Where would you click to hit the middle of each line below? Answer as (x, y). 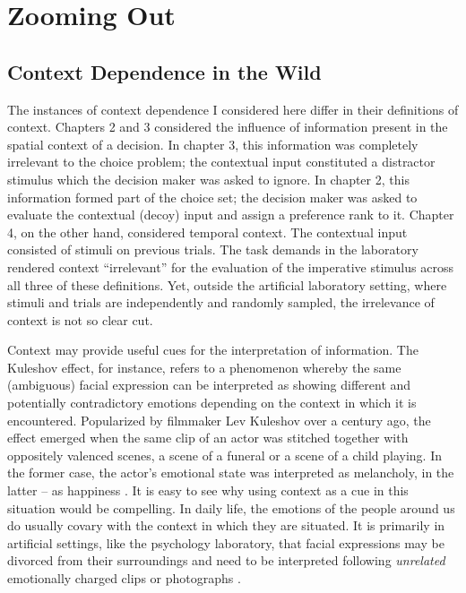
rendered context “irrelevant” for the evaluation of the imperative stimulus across (230, 266)
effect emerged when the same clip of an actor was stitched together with (208, 438)
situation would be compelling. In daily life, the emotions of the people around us (231, 507)
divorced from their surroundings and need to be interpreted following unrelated (226, 560)
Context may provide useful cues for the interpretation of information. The (213, 350)
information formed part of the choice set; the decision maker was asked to (212, 197)
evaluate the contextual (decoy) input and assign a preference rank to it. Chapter (231, 215)
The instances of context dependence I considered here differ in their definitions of (233, 109)
